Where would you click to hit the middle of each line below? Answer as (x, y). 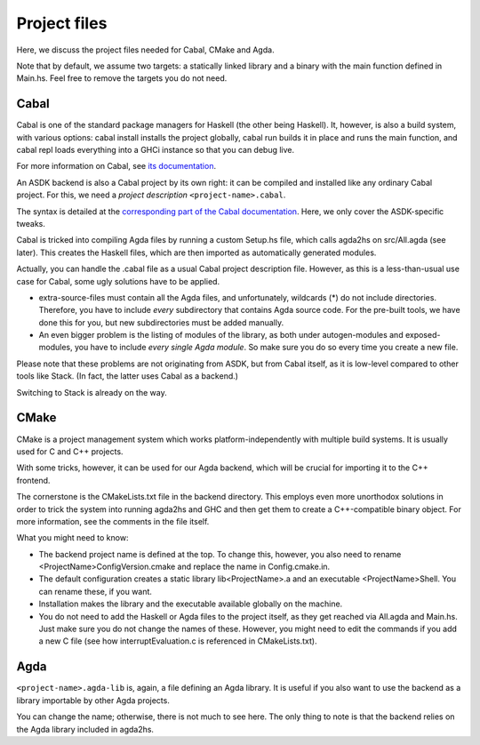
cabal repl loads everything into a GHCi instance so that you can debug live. (156, 150)
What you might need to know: (72, 538)
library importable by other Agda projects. (93, 700)
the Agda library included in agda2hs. (85, 729)
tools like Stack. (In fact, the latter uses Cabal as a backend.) (128, 376)
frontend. (33, 480)
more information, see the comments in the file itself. (113, 521)
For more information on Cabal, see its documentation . (116, 166)
